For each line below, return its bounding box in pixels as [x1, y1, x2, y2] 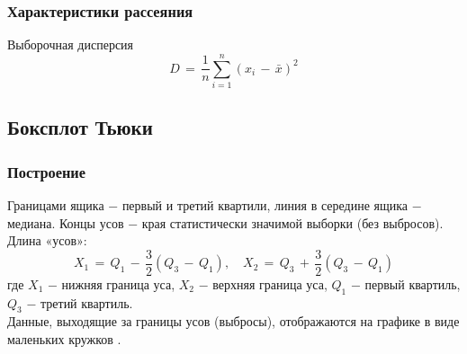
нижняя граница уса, [61, 274, 175, 293]
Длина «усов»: [7, 231, 87, 250]
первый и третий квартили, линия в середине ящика [121, 195, 409, 214]
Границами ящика [7, 195, 104, 214]
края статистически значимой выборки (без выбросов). [141, 213, 444, 232]
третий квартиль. [40, 293, 133, 312]
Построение [7, 160, 86, 182]
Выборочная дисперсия [7, 35, 134, 54]
